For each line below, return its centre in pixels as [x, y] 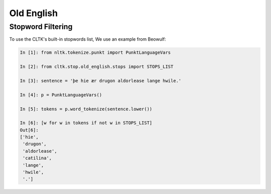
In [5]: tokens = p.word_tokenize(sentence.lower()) [86, 109]
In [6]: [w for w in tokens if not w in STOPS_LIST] [86, 123]
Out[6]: [29, 130]
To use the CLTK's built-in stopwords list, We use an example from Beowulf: [88, 39]
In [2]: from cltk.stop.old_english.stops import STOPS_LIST [97, 67]
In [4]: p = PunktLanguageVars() [61, 95]
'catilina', [37, 158]
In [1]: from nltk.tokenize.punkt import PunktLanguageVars [95, 53]
